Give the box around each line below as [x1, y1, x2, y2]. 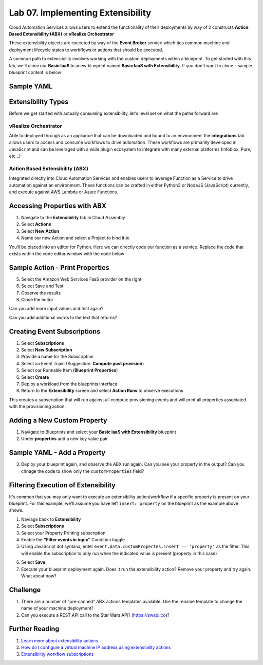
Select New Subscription [21, 347, 73, 353]
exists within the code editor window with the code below [9, 251, 125, 257]
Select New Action [21, 228, 59, 234]
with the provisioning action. [9, 404, 66, 409]
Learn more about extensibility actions [21, 638, 98, 644]
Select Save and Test [21, 283, 64, 289]
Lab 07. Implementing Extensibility [9, 7, 151, 18]
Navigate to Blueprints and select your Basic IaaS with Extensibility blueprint [21, 429, 176, 435]
